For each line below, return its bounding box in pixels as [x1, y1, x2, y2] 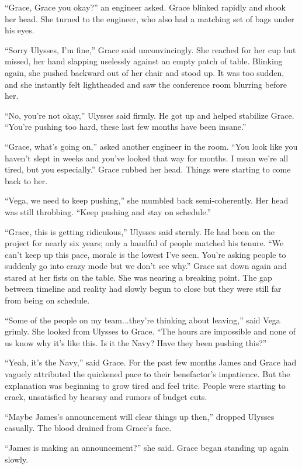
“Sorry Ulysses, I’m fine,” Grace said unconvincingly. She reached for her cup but [5, 43, 296, 56]
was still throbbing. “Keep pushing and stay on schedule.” [5, 205, 211, 218]
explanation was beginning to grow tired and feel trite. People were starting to [5, 379, 286, 391]
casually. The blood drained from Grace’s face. [5, 422, 172, 434]
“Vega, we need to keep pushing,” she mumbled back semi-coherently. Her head [5, 194, 289, 206]
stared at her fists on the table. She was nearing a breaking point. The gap [5, 271, 272, 283]
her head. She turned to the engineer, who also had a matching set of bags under [5, 12, 294, 25]
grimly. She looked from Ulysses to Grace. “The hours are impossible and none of [5, 325, 296, 337]
